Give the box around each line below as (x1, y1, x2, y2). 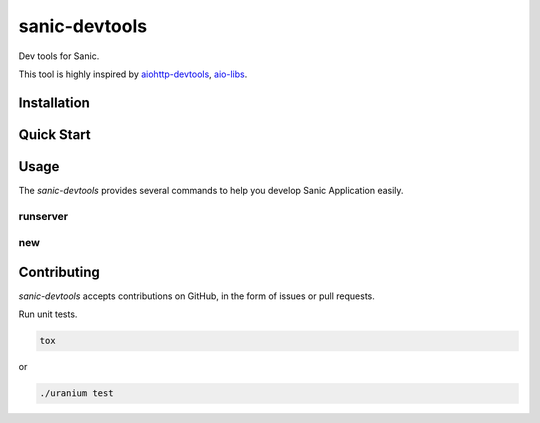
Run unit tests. (18, 308, 78, 320)
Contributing (18, 263, 100, 280)
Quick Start (18, 126, 91, 143)
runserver (18, 209, 69, 223)
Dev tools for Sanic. (18, 50, 100, 62)
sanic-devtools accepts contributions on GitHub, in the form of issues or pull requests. (18, 290, 375, 302)
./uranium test (39, 388, 114, 399)
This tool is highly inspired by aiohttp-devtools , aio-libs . (18, 68, 248, 80)
